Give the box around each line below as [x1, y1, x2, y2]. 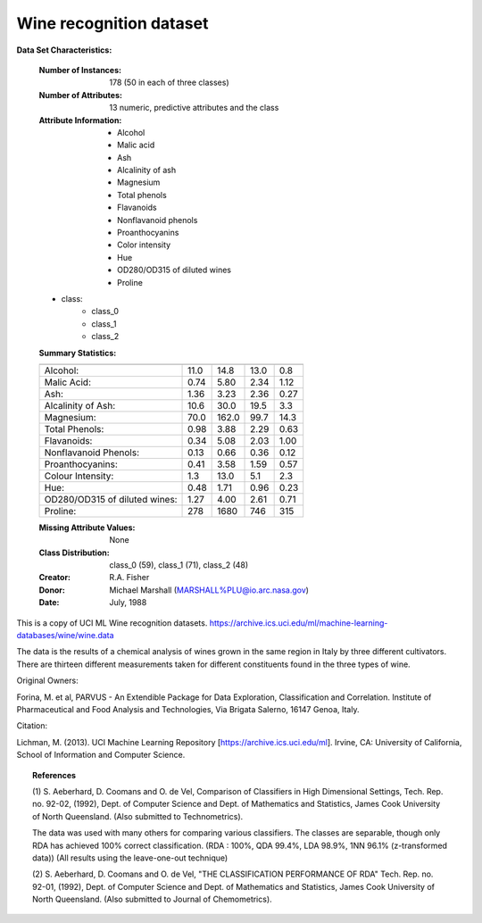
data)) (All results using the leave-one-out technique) [32, 852, 229, 863]
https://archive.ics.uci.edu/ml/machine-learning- [209, 617, 388, 628]
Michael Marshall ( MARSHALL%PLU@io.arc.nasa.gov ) [109, 585, 310, 595]
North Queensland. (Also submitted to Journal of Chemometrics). [32, 894, 272, 905]
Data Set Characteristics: [16, 45, 112, 55]
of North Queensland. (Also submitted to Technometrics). [32, 811, 244, 821]
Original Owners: [16, 675, 79, 686]
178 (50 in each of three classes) [109, 77, 229, 88]
